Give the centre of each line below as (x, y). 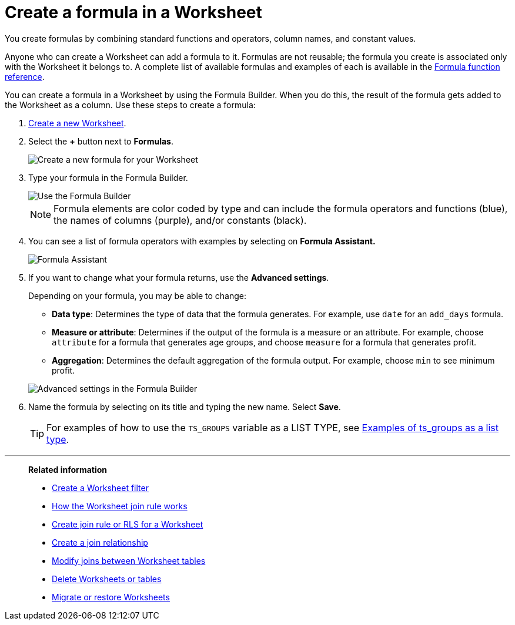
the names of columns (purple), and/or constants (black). (180, 220)
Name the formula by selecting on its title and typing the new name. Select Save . (185, 406)
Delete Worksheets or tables (107, 579)
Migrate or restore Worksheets (111, 597)
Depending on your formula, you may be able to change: (138, 295)
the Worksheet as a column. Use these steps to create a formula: (130, 105)
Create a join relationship (100, 542)
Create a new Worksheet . (77, 123)
